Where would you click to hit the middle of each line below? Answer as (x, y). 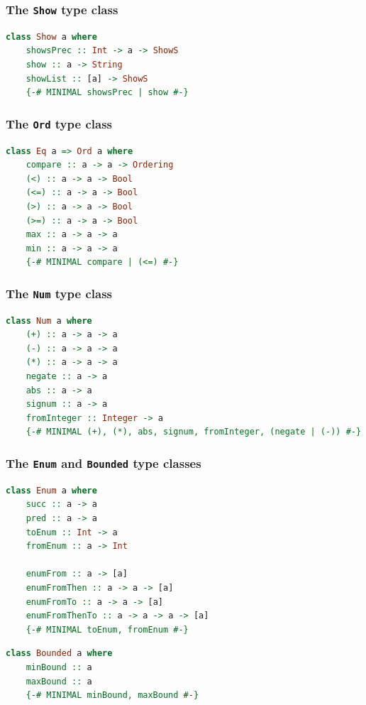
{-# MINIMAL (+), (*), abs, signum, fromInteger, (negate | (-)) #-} (194, 432)
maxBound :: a (59, 681)
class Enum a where (51, 490)
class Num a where (49, 321)
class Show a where (51, 37)
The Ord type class (59, 123)
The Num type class (59, 293)
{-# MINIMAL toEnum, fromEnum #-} (107, 629)
